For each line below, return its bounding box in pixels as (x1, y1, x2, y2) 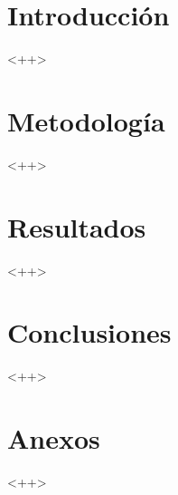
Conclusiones (7, 314, 172, 351)
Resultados (7, 208, 146, 245)
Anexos (7, 420, 100, 457)
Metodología (7, 102, 165, 139)
